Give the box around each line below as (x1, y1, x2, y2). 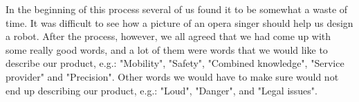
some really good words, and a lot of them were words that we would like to (6, 42, 328, 57)
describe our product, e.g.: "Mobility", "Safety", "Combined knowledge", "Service (6, 56, 344, 70)
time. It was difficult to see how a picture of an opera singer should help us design (6, 15, 353, 30)
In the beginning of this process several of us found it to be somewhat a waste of (6, 2, 348, 16)
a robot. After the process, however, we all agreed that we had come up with (6, 29, 331, 43)
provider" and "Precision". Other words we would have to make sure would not (6, 69, 339, 83)
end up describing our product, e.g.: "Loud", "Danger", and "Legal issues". (6, 83, 317, 97)
